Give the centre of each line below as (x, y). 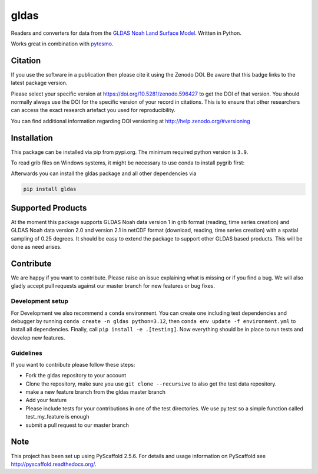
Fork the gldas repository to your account (76, 376)
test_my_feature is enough (57, 417)
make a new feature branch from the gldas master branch (96, 392)
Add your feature (46, 400)
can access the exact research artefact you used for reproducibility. (93, 110)
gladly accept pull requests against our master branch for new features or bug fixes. (113, 286)
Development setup (40, 301)
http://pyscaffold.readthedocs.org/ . (54, 464)
